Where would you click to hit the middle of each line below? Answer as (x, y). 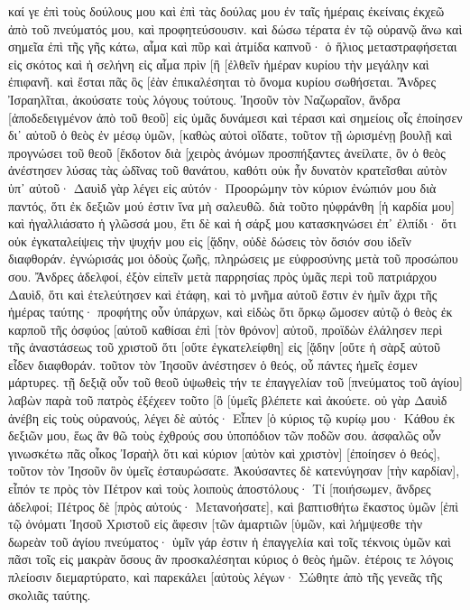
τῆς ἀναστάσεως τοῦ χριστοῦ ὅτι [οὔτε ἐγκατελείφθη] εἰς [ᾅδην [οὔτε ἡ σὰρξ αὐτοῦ (224, 347)
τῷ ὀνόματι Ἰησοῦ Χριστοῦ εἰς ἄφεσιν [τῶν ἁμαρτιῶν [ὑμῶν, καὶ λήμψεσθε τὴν (216, 524)
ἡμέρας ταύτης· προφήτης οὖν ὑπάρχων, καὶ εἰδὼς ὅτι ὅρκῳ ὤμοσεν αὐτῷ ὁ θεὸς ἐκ (230, 312)
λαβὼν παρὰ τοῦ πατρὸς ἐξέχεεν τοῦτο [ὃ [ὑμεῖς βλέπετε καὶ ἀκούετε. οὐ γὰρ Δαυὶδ (228, 400)
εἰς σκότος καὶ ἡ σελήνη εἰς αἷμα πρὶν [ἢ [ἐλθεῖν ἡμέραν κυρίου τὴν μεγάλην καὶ (219, 64)
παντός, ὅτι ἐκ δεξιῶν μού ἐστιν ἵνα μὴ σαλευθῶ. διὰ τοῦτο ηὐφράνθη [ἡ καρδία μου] (231, 205)
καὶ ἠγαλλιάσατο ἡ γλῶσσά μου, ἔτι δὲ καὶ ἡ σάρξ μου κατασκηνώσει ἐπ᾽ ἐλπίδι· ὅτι (232, 223)
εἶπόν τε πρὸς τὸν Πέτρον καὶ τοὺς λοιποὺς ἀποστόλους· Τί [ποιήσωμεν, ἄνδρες (220, 489)
